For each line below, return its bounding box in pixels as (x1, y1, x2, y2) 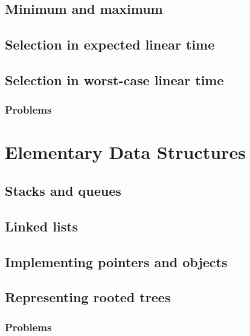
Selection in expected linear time (5, 35, 215, 54)
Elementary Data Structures (5, 140, 246, 164)
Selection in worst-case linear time (5, 70, 224, 89)
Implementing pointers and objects (5, 252, 228, 271)
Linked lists (5, 216, 79, 235)
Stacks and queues (5, 181, 121, 199)
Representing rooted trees (5, 288, 171, 306)
